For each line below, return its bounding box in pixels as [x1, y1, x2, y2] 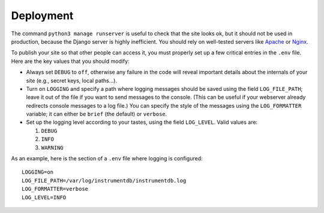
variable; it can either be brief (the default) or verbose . [26, 111, 167, 118]
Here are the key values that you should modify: [11, 57, 130, 65]
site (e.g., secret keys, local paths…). [26, 77, 117, 84]
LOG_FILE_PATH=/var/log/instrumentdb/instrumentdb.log [22, 177, 187, 184]
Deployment [11, 9, 74, 22]
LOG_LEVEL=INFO [22, 194, 67, 200]
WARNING [41, 144, 64, 151]
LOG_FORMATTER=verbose [22, 185, 89, 193]
